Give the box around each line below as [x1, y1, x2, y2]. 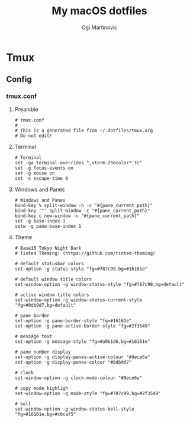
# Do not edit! [14, 132, 53, 139]
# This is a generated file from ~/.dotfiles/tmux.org [14, 128, 153, 133]
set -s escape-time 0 [14, 175, 68, 182]
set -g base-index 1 [14, 218, 66, 224]
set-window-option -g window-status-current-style [14, 297, 143, 303]
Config [6, 74, 32, 84]
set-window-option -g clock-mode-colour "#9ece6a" [14, 375, 143, 381]
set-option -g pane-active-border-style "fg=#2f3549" [14, 323, 150, 329]
